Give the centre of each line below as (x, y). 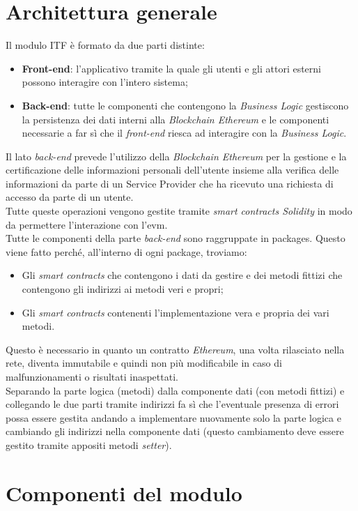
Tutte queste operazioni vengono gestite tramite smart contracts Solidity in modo (179, 211)
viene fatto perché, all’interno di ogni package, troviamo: (126, 251)
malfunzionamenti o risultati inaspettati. (92, 376)
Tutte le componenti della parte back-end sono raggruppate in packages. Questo (176, 238)
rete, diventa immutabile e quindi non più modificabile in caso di (144, 363)
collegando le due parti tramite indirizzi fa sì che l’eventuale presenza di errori (172, 404)
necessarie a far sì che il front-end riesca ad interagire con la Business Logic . (184, 133)
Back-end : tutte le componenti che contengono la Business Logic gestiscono (185, 105)
